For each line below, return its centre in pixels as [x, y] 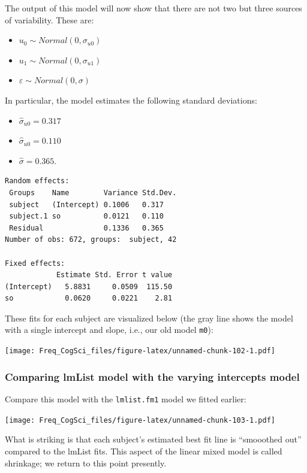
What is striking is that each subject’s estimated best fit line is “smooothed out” [153, 439]
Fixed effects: [35, 263]
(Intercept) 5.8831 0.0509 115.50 [89, 286]
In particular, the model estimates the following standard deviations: [131, 100]
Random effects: [37, 181]
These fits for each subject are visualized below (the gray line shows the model [149, 318]
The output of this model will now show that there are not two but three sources [153, 8]
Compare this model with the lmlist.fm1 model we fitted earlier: [126, 399]
